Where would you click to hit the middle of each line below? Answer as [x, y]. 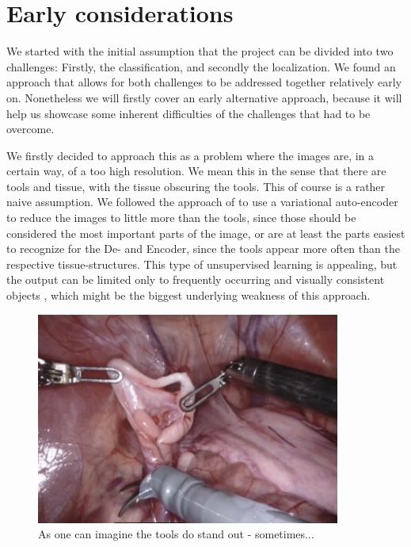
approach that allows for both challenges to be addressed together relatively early [204, 82]
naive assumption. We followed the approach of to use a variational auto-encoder [202, 202]
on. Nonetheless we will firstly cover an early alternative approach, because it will [204, 97]
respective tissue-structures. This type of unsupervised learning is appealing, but [202, 264]
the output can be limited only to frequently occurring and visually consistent [196, 279]
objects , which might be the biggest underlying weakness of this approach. [188, 295]
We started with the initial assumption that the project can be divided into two [200, 51]
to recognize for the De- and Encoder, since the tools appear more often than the [203, 249]
